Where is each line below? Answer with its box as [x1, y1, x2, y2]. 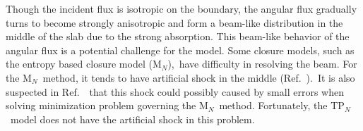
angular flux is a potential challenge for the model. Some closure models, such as [6, 42, 355, 57]
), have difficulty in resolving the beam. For [167, 56, 357, 71]
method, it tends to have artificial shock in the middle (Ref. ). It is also [42, 70, 355, 85]
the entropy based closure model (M [6, 56, 162, 71]
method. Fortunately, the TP [219, 98, 345, 113]
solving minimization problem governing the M [6, 98, 208, 113]
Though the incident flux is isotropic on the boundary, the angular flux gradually [6, 1, 357, 15]
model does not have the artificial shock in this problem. [10, 111, 255, 126]
